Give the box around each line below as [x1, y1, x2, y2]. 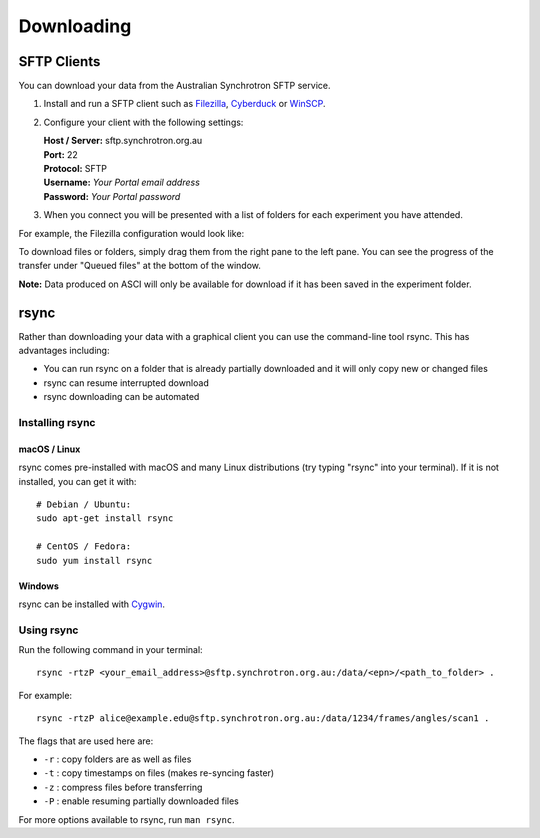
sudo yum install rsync [36, 555, 153, 566]
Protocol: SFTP [43, 163, 108, 175]
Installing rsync [18, 415, 96, 429]
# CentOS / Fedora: [36, 541, 132, 552]
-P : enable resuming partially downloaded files [43, 795, 239, 807]
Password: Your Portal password [43, 190, 181, 202]
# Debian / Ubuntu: [36, 498, 132, 510]
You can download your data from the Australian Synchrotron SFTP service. [18, 80, 331, 92]
